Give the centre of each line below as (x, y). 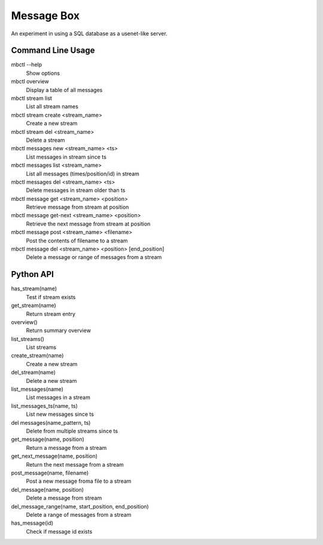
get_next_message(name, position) (54, 456)
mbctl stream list (31, 98)
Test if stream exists (51, 297)
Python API (32, 274)
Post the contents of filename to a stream (77, 240)
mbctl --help (27, 65)
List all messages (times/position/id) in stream (83, 173)
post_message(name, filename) (50, 473)
